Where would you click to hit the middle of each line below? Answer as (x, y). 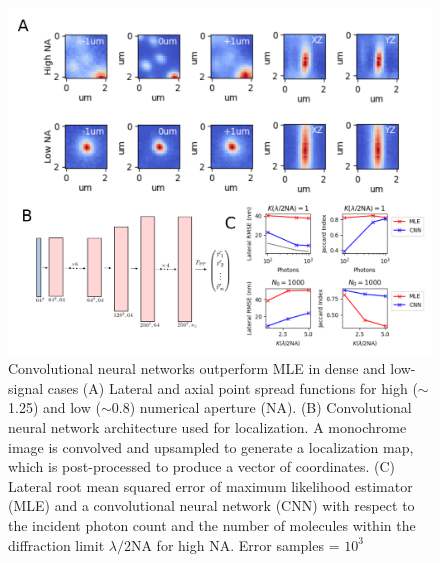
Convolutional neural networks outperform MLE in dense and (197, 368)
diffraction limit (56, 544)
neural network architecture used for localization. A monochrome (207, 426)
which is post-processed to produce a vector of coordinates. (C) (202, 466)
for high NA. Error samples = (248, 544)
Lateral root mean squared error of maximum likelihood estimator (210, 485)
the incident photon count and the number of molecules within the (212, 524)
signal (26, 387)
